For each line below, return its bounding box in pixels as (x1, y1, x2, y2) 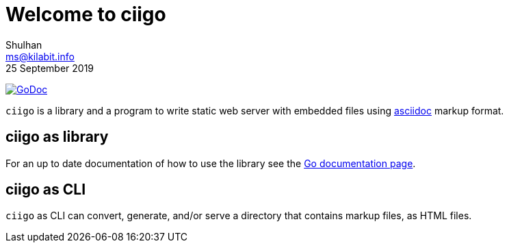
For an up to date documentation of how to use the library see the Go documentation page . (5, 157, 416, 169)
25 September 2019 (5, 62, 94, 74)
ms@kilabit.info (5, 50, 75, 62)
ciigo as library (5, 128, 109, 146)
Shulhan (5, 38, 42, 51)
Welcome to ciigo (5, 3, 166, 26)
